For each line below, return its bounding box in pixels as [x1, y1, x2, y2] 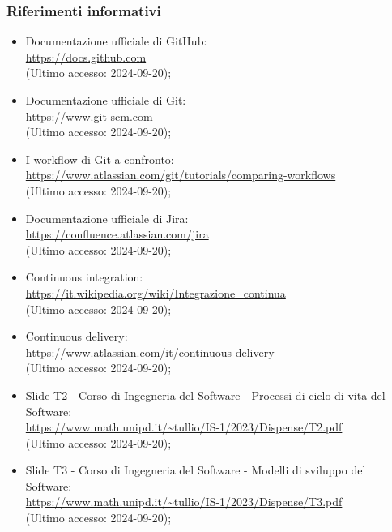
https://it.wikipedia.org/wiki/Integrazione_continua [25, 284, 286, 301]
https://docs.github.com [25, 48, 147, 65]
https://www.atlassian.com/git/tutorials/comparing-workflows [25, 166, 336, 183]
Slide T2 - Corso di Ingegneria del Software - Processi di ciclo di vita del [25, 386, 386, 403]
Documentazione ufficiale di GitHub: [25, 32, 207, 49]
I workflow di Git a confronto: [25, 150, 174, 167]
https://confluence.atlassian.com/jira [25, 225, 209, 242]
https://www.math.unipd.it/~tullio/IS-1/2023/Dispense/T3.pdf [25, 493, 343, 510]
